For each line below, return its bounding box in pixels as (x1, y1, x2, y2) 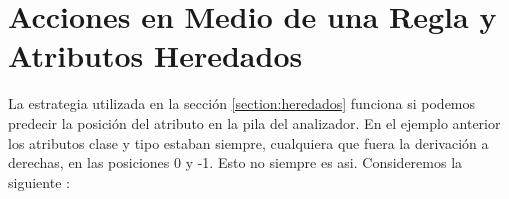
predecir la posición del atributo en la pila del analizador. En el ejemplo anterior (8, 112, 501, 133)
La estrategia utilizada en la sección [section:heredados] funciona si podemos (8, 93, 476, 114)
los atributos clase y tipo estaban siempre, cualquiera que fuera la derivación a (8, 132, 489, 153)
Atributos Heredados (8, 35, 303, 76)
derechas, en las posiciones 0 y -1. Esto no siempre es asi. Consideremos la (8, 152, 463, 173)
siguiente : (8, 171, 70, 192)
